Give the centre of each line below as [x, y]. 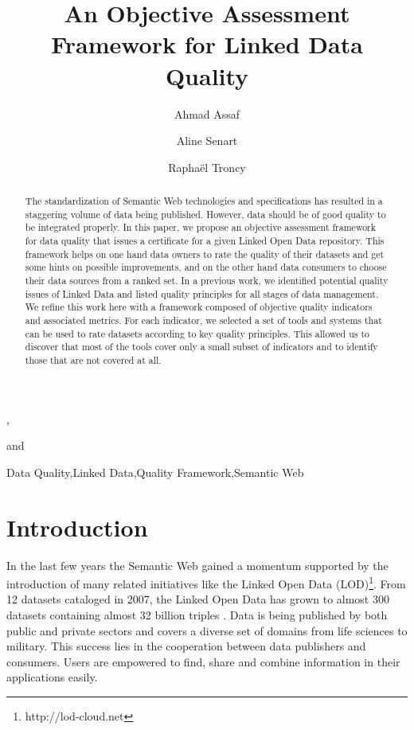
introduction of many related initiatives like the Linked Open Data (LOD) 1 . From [206, 582]
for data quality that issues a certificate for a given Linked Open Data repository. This [205, 241]
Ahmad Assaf [207, 113]
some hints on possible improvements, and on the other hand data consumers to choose [206, 267]
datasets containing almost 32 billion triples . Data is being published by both [197, 614]
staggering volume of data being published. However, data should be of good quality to [205, 214]
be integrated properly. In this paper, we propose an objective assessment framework [201, 227]
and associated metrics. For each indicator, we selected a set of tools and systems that [203, 320]
